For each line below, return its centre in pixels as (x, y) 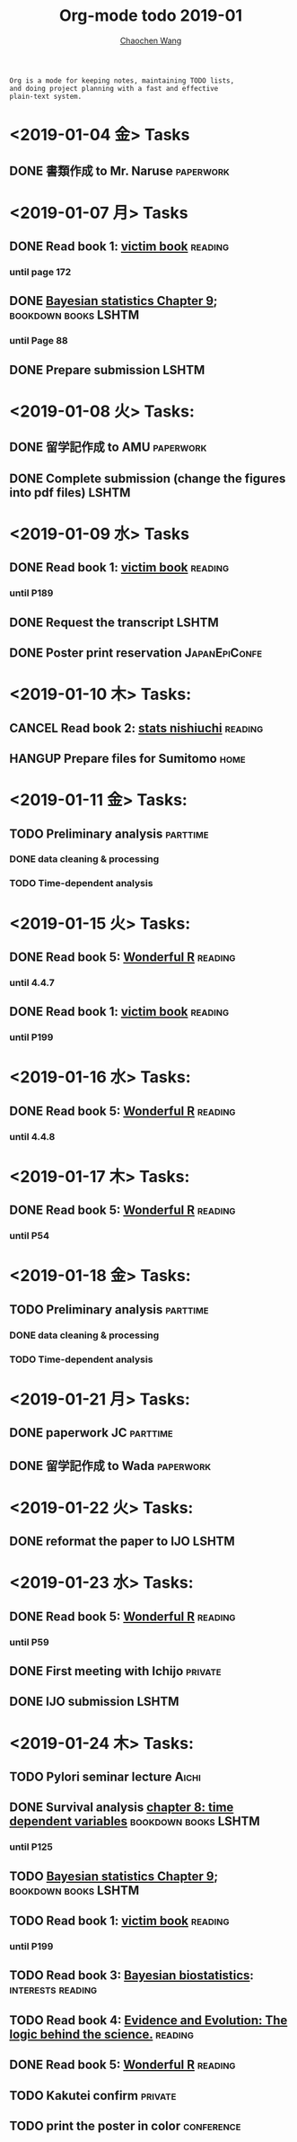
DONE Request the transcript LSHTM (114, 622)
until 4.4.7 (32, 982)
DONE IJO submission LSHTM (94, 1702)
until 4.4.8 (32, 1136)
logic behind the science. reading (102, 2034)
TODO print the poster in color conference (125, 2125)
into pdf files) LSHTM (70, 493)
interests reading (53, 1990)
